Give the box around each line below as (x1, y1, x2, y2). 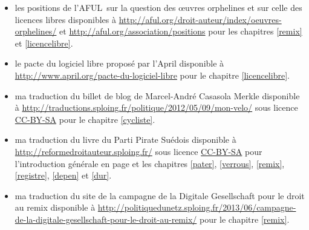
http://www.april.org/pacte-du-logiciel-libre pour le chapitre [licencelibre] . (15, 68, 290, 81)
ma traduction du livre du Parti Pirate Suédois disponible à (15, 133, 236, 146)
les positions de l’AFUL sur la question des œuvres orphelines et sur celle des (15, 1, 302, 13)
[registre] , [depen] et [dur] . (15, 169, 112, 182)
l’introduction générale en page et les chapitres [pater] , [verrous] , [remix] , (15, 157, 285, 169)
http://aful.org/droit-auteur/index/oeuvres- (119, 13, 282, 25)
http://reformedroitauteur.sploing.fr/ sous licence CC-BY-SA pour (15, 145, 262, 157)
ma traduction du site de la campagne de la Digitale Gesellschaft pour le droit (15, 189, 305, 202)
